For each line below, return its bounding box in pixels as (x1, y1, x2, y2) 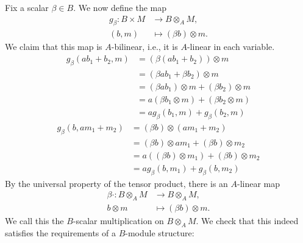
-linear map (237, 177, 280, 189)
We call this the (5, 214, 64, 227)
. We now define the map (73, 1, 167, 13)
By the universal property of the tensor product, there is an (5, 177, 228, 189)
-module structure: (125, 226, 194, 239)
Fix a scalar (5, 1, 49, 13)
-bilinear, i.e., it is (111, 40, 178, 53)
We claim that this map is (5, 40, 102, 53)
